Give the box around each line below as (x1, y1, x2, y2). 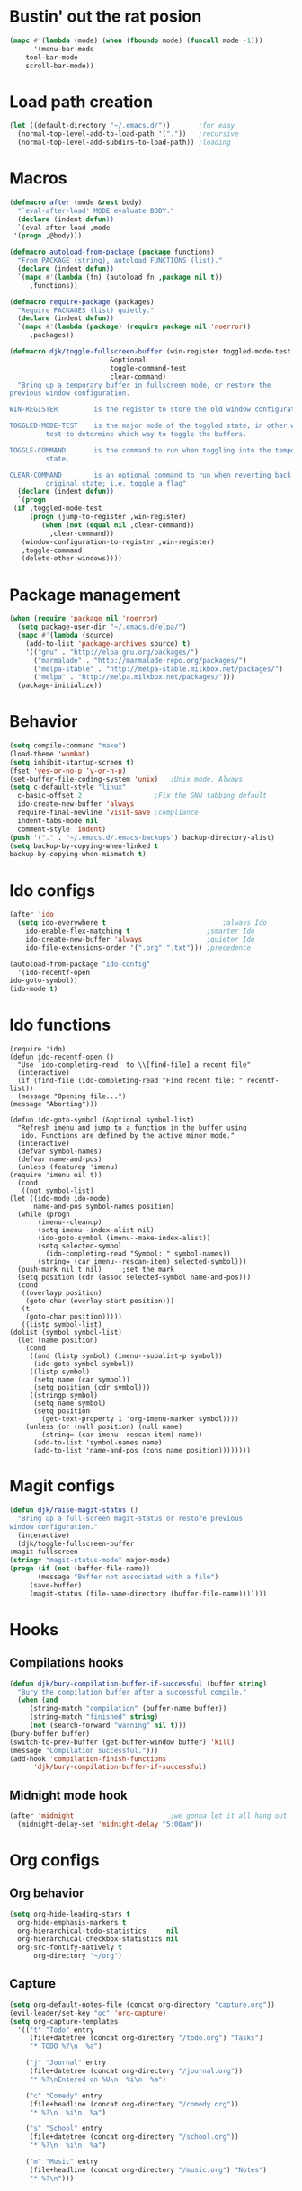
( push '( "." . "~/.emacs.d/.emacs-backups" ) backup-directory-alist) (9, 833, 276, 842)
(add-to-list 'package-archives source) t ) (25, 639, 191, 648)
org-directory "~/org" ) (32, 1952, 123, 1961)
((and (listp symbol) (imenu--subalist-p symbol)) (29, 1352, 223, 1361)
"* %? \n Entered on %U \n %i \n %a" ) (29, 2075, 167, 2084)
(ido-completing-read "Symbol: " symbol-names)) (45, 1249, 231, 1258)
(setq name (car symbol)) (32, 1375, 130, 1384)
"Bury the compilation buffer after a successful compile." (17, 1687, 247, 1696)
